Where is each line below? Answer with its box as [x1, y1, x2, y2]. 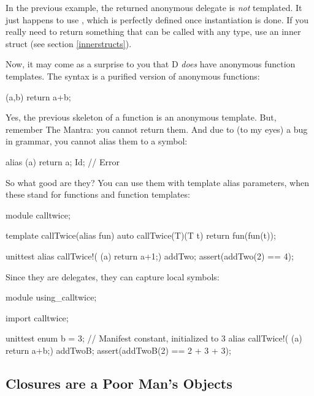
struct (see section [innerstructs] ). [6, 37, 132, 50]
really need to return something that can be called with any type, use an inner [6, 25, 301, 38]
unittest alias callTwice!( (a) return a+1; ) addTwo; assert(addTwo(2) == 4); [6, 249, 294, 262]
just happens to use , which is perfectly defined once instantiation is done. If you [6, 13, 309, 26]
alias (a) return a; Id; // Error [6, 155, 120, 168]
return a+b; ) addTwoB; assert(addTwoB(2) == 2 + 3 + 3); [6, 343, 231, 356]
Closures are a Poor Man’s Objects [6, 373, 232, 392]
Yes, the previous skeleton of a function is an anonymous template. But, [6, 111, 277, 124]
